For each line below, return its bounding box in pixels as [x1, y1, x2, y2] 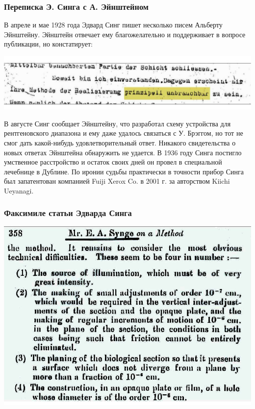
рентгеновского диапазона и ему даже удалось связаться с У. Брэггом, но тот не [4, 128, 243, 138]
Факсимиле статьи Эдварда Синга [4, 206, 132, 218]
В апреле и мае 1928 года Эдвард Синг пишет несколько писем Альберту [4, 20, 223, 30]
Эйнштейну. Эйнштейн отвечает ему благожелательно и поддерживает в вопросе [4, 29, 246, 39]
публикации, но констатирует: [4, 39, 93, 49]
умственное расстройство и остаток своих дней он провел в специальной [4, 157, 222, 167]
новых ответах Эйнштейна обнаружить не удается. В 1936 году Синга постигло [4, 147, 242, 157]
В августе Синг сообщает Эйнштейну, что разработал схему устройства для [4, 118, 231, 128]
